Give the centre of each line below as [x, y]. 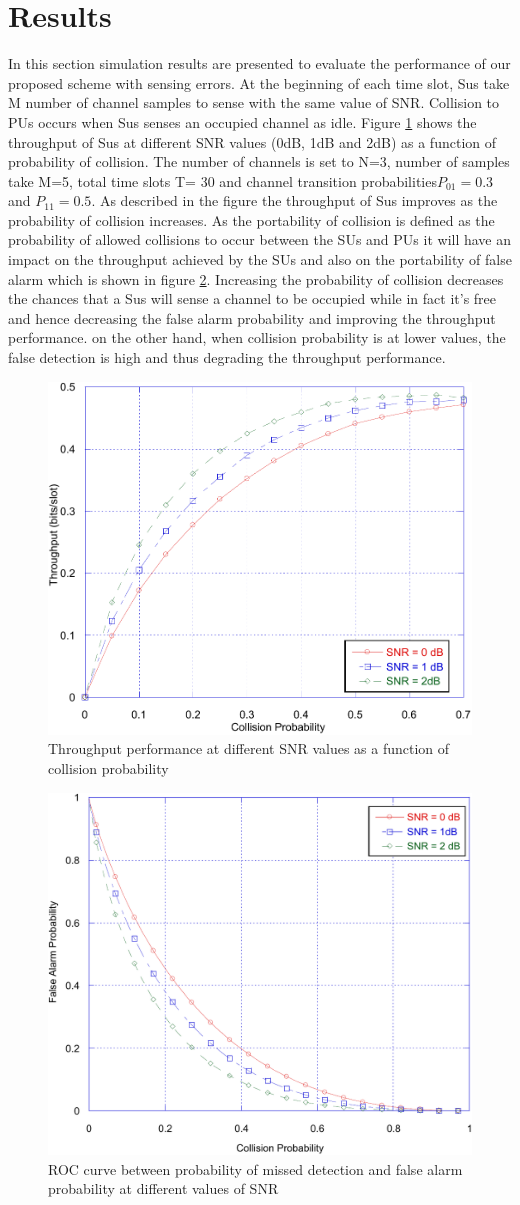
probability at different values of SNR [163, 1188]
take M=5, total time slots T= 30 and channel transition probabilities [222, 180]
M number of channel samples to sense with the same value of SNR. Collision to [254, 102]
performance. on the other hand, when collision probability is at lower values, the [257, 337]
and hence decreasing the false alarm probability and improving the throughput [252, 317]
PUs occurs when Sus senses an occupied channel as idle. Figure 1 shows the [242, 121]
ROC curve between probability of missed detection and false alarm [255, 1168]
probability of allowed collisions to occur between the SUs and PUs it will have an [260, 239]
